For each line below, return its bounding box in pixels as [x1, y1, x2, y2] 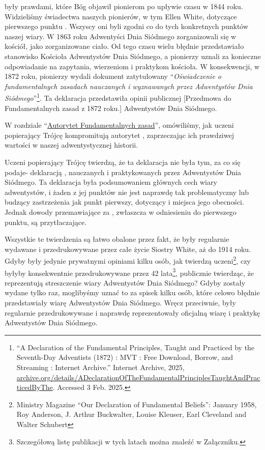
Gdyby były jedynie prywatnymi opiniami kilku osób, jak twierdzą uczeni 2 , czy [5, 254, 251, 266]
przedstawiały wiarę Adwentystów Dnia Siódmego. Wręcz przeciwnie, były [5, 297, 236, 307]
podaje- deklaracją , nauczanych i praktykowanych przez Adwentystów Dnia [5, 166, 242, 177]
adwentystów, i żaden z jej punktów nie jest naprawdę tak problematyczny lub [5, 186, 249, 197]
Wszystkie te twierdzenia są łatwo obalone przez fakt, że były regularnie [5, 234, 229, 244]
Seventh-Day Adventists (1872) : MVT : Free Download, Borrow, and [16, 352, 233, 362]
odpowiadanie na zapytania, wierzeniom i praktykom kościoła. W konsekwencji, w [5, 61, 260, 71]
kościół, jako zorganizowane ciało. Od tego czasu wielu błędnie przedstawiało [5, 41, 244, 51]
